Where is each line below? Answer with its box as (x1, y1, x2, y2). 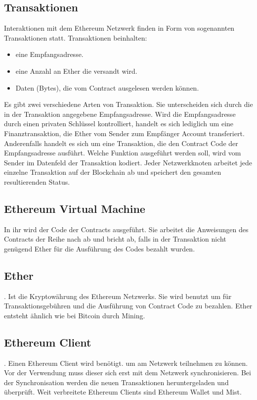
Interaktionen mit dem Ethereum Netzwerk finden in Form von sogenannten (4, 23, 235, 33)
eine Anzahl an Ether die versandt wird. (15, 65, 137, 76)
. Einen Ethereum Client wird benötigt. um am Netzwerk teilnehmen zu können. (4, 357, 248, 368)
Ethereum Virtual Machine (4, 200, 145, 216)
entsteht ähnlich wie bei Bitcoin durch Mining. (4, 310, 145, 320)
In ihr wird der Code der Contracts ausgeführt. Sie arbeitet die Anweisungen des (4, 224, 249, 234)
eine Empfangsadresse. (15, 49, 84, 59)
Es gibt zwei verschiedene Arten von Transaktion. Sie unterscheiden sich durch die (4, 99, 253, 109)
